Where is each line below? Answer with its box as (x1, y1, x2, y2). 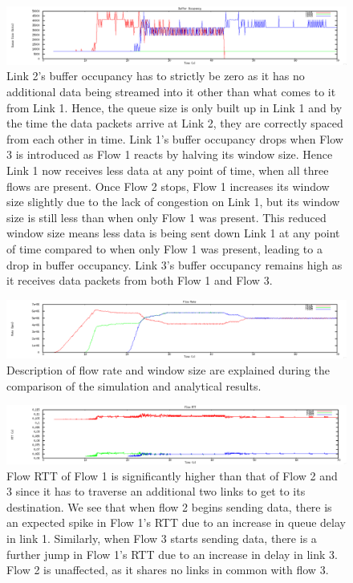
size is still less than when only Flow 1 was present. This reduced (6, 209, 327, 225)
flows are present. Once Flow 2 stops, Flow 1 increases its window (6, 177, 330, 194)
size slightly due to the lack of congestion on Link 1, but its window (6, 193, 340, 210)
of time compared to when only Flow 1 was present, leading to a (6, 241, 323, 257)
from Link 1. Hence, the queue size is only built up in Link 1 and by (6, 99, 343, 115)
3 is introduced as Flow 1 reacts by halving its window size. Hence (6, 146, 333, 163)
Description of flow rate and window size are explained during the (6, 362, 331, 379)
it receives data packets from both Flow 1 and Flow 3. (6, 272, 273, 289)
